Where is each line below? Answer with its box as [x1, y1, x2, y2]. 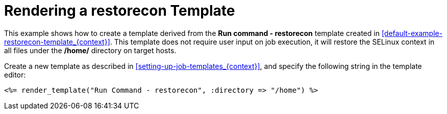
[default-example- [381, 28, 443, 37]
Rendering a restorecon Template [4, 2, 235, 19]
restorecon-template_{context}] [4, 37, 110, 46]
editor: [4, 70, 26, 79]
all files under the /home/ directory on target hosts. [4, 46, 177, 55]
